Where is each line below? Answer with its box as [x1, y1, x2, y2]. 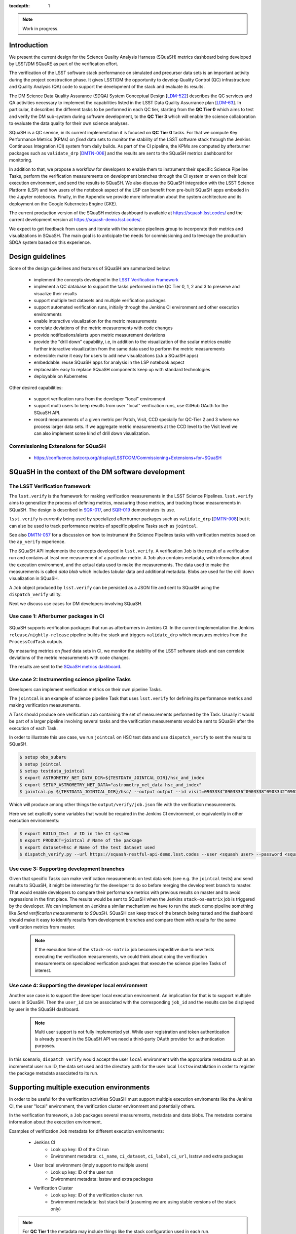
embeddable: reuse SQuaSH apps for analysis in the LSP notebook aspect [34, 359, 185, 365]
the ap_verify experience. [9, 539, 66, 545]
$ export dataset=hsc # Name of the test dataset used [19, 845, 155, 850]
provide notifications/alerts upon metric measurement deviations [34, 332, 165, 338]
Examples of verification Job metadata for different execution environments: [9, 1128, 164, 1134]
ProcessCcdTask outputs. [9, 639, 64, 645]
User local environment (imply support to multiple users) [34, 1162, 149, 1168]
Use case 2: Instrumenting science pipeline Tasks [9, 676, 131, 683]
